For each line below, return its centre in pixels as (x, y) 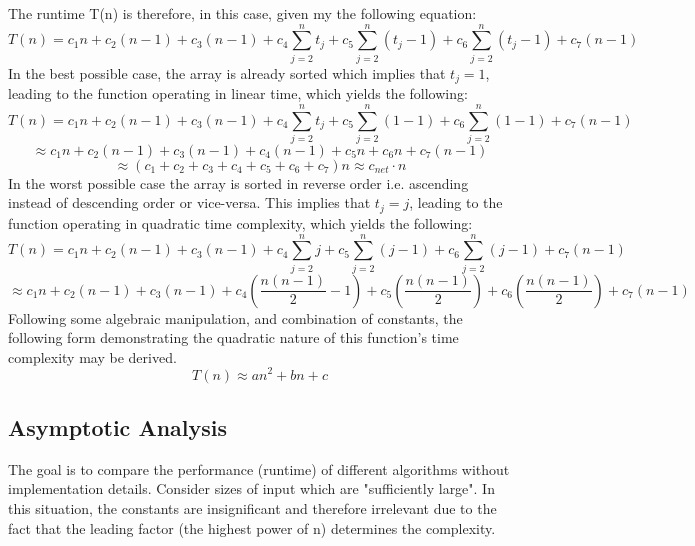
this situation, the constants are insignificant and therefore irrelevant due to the (252, 507)
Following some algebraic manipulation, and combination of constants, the (235, 317)
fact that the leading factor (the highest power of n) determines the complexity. (252, 527)
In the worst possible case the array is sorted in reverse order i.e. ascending (238, 182)
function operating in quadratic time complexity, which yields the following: (240, 222)
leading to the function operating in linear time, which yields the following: (238, 93)
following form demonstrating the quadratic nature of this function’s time (233, 337)
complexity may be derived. (92, 356)
